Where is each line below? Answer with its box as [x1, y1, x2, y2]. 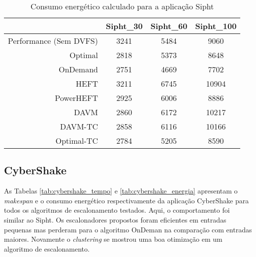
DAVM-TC [60, 121, 98, 132]
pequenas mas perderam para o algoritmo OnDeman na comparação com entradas [4, 224, 252, 234]
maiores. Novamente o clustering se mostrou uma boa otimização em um [4, 234, 223, 244]
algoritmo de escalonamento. [4, 243, 90, 254]
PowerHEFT [55, 92, 98, 103]
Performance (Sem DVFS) [8, 35, 98, 46]
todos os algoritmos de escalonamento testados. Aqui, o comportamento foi [4, 205, 230, 215]
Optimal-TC [55, 135, 98, 146]
